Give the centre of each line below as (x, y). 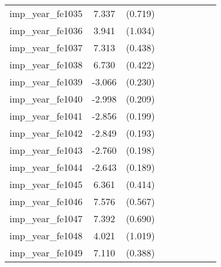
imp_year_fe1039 (46, 82)
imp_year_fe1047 (46, 218)
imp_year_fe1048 (46, 235)
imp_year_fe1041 (46, 116)
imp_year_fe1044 (46, 167)
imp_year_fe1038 (46, 65)
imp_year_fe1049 (46, 253)
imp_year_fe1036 (46, 30)
